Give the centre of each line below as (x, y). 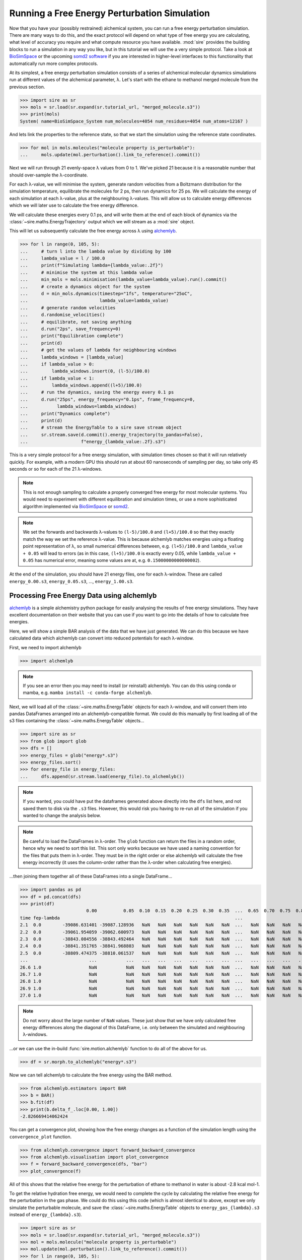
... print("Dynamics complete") (65, 414)
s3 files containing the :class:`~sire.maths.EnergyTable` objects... (77, 721)
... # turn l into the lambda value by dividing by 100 (96, 251)
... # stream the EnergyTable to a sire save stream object (101, 428)
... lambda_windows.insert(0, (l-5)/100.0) (85, 371)
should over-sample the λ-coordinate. (49, 175)
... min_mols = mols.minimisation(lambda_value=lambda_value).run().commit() (124, 279)
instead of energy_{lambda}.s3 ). (46, 1215)
